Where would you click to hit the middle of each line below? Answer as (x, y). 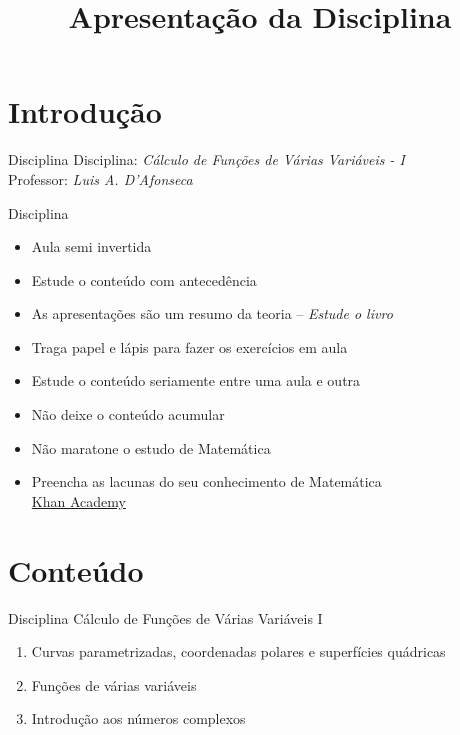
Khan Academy (78, 500)
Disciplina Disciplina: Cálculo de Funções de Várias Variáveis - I (206, 159)
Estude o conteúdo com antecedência (144, 279)
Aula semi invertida (91, 246)
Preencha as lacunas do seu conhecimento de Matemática (206, 481)
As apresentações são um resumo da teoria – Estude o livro (212, 313)
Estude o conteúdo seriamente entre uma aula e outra (196, 380)
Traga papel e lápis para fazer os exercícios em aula (189, 346)
